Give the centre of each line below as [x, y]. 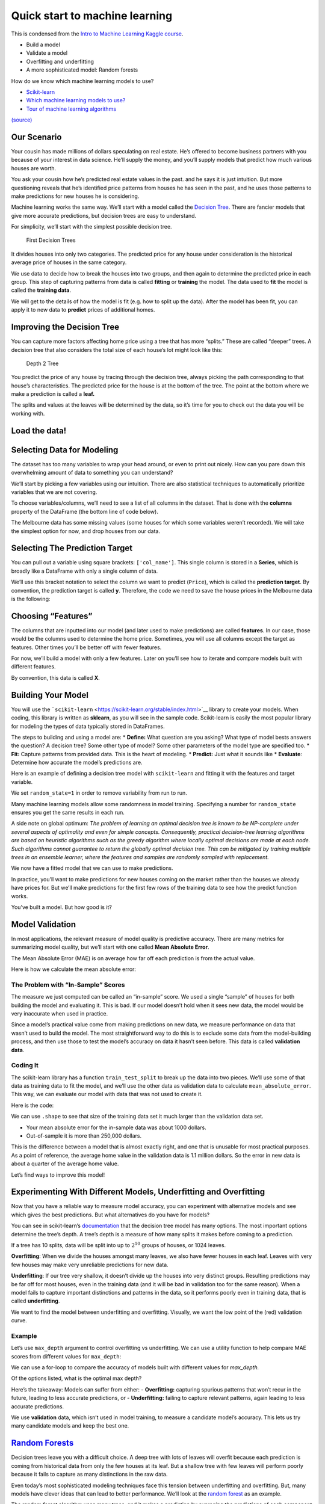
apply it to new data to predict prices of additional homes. [83, 310]
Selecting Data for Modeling [65, 450]
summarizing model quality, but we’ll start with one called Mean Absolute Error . [110, 947]
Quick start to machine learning [92, 16]
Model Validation [44, 924]
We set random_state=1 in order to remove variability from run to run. [99, 793]
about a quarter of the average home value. [65, 1163]
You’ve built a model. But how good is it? [62, 907]
